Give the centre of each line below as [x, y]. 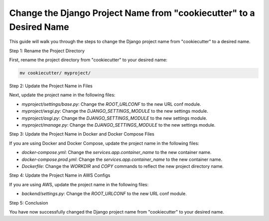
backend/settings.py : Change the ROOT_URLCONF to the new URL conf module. [104, 194]
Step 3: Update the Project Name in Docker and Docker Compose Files [82, 134]
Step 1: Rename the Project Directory [47, 51]
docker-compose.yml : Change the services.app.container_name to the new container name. [117, 152]
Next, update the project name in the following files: [62, 95]
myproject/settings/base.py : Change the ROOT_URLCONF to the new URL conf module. [111, 104]
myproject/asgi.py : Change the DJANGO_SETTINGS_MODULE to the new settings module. [115, 118]
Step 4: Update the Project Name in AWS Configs [60, 175]
